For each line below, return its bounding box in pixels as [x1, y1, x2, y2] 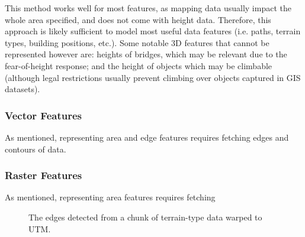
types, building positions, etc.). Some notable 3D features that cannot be [5, 36, 269, 48]
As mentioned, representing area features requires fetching [5, 191, 216, 203]
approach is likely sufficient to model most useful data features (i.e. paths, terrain [5, 25, 301, 37]
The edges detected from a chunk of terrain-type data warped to [28, 210, 262, 223]
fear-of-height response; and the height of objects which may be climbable [5, 59, 272, 72]
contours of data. [5, 142, 66, 155]
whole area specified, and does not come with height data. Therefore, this [5, 13, 271, 25]
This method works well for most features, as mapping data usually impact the [5, 2, 291, 14]
